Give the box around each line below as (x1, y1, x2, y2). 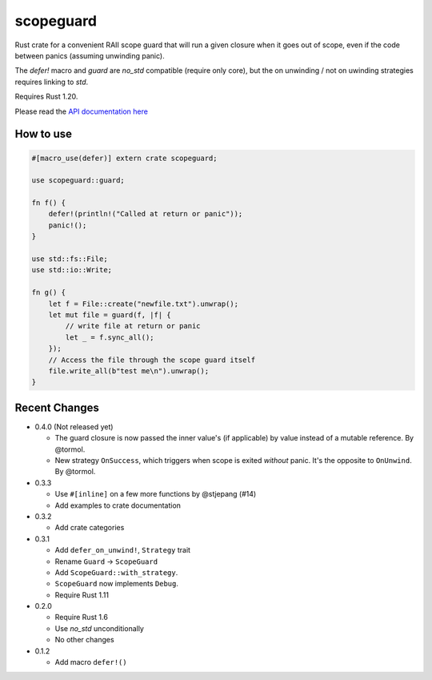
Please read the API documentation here (14, 107, 148, 116)
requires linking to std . (14, 77, 89, 87)
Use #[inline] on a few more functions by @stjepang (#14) (54, 489, 257, 499)
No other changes (54, 635, 115, 645)
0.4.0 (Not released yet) (34, 421, 114, 432)
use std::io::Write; (31, 265, 112, 275)
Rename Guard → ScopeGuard (54, 557, 158, 566)
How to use (14, 127, 72, 141)
